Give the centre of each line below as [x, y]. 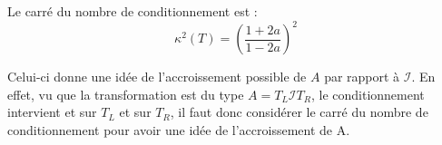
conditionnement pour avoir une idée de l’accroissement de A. [179, 129]
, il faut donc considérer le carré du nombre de [299, 112]
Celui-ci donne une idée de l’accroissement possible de [157, 77]
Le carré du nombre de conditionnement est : [133, 11]
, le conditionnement [368, 94]
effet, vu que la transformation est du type [126, 94]
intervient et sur [52, 112]
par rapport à [362, 77]
